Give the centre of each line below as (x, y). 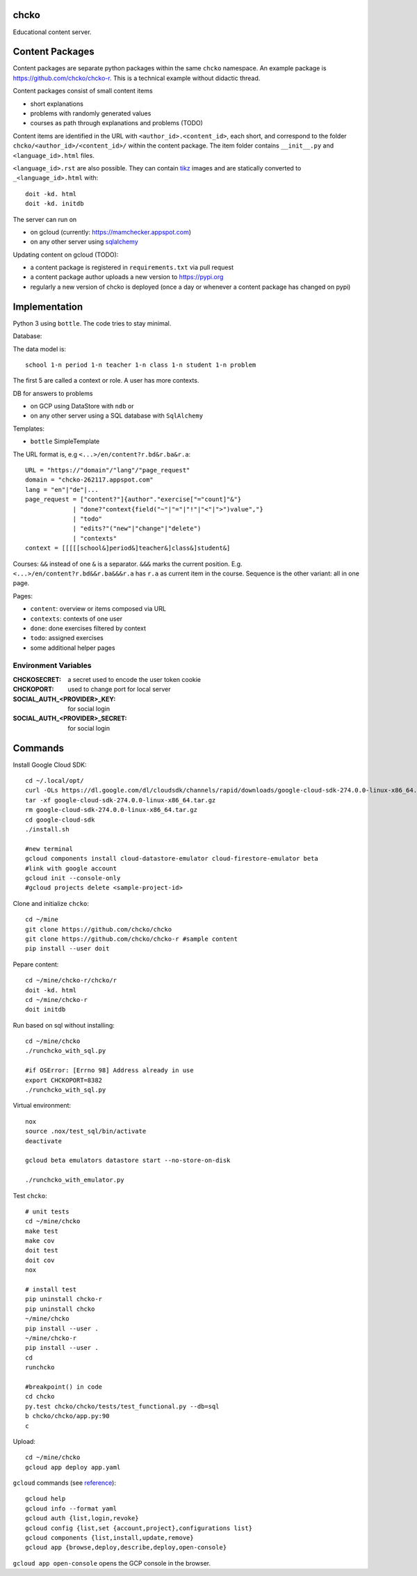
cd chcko (40, 1396)
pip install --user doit (67, 949)
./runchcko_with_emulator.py (75, 1180)
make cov (40, 1241)
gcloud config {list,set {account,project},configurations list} (139, 1528)
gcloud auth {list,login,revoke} (82, 1518)
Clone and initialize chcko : (51, 903)
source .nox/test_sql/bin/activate (86, 1131)
